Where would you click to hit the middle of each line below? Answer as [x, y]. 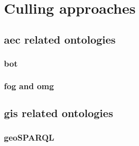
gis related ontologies [59, 113]
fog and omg [29, 85]
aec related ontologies [60, 39]
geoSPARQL [29, 137]
